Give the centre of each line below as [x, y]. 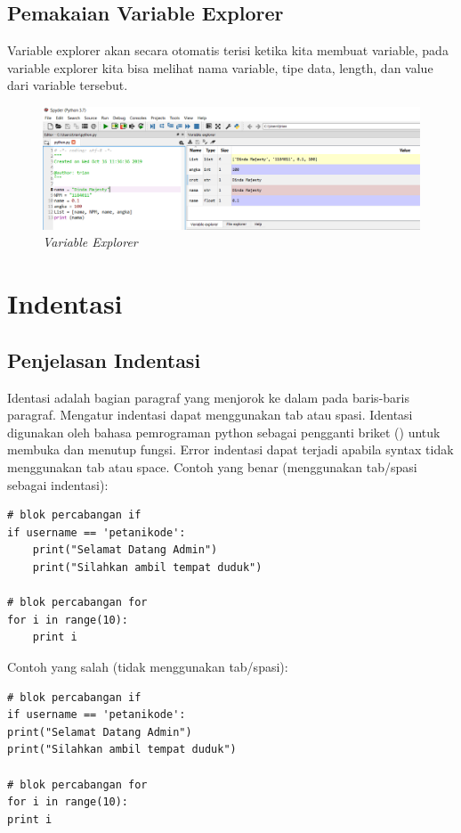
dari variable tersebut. [68, 85]
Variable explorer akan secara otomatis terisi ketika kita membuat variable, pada [228, 50]
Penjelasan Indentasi [104, 359]
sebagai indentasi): [58, 484]
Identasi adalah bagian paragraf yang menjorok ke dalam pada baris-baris [208, 397]
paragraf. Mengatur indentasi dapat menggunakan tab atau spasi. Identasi [210, 415]
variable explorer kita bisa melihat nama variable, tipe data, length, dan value [220, 67]
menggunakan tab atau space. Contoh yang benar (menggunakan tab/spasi [212, 467]
